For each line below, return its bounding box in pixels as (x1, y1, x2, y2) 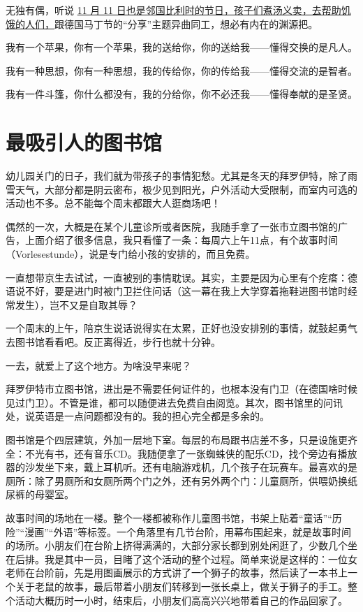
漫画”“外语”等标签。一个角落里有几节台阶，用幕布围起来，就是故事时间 (24, 524, 352, 539)
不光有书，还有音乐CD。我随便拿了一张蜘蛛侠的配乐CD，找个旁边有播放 (24, 446, 357, 460)
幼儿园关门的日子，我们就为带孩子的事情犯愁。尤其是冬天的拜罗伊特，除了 (6, 168, 348, 183)
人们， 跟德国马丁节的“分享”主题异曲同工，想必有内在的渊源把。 (24, 16, 318, 31)
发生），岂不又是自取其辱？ (15, 297, 138, 312)
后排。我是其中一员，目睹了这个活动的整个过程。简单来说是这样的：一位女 (15, 551, 357, 566)
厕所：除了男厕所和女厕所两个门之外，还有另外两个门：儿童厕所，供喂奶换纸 (6, 473, 357, 488)
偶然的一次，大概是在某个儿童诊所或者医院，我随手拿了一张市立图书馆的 (6, 219, 338, 233)
